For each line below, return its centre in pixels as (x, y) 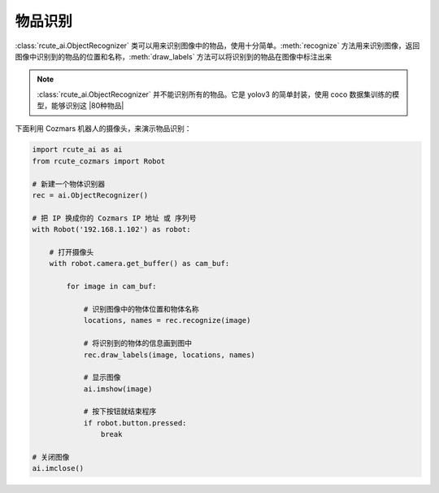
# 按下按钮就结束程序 (120, 412)
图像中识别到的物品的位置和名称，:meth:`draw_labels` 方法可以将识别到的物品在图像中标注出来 (174, 56)
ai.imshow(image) (118, 389)
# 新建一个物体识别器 (69, 184)
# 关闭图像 (51, 457)
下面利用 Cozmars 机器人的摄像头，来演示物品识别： (103, 128)
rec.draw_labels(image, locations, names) (169, 355)
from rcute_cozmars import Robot (99, 161)
